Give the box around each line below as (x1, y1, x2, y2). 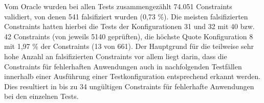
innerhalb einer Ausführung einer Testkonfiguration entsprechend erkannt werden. (4, 71, 261, 82)
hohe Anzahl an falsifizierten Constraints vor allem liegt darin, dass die (4, 50, 227, 61)
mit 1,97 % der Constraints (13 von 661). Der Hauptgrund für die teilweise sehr (4, 41, 254, 51)
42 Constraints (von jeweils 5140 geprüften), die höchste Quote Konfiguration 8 (4, 31, 253, 41)
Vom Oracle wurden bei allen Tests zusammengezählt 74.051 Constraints (4, 1, 232, 11)
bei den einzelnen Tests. (4, 91, 79, 101)
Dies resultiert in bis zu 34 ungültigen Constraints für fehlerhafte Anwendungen (4, 81, 254, 91)
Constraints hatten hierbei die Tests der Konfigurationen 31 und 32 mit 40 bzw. (4, 21, 255, 32)
